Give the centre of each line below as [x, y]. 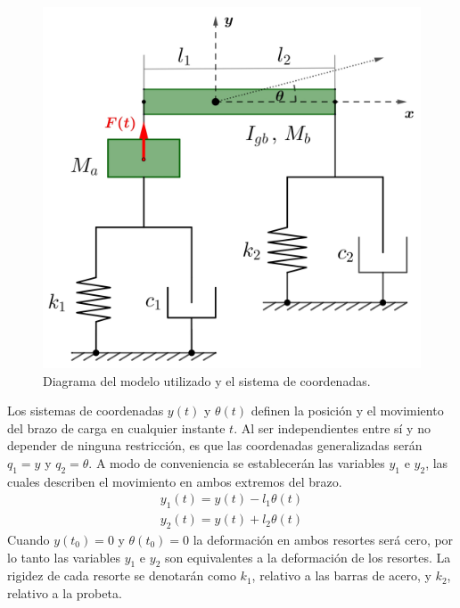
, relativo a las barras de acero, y [341, 575]
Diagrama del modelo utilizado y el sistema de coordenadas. [207, 380]
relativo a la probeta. [65, 592]
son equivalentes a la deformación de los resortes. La [308, 557]
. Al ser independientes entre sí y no [332, 427]
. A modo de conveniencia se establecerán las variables [237, 462]
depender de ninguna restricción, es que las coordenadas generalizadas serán [215, 445]
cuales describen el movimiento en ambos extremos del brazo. [175, 481]
